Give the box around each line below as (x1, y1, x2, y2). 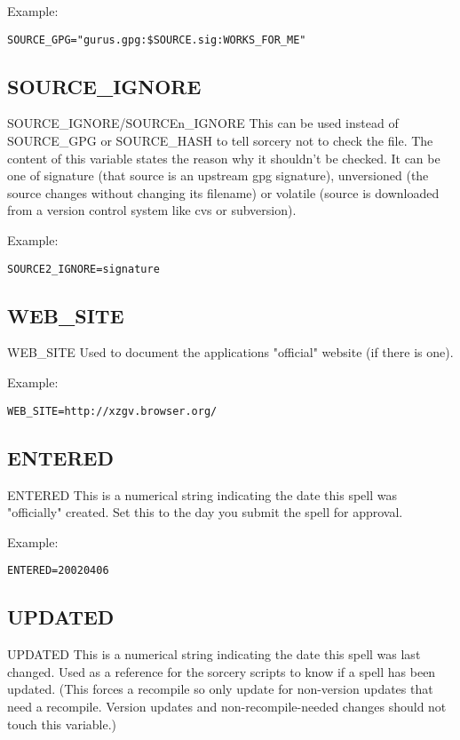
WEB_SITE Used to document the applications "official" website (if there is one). (7, 343, 454, 362)
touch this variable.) (7, 714, 117, 733)
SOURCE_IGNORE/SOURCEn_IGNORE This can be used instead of (7, 114, 399, 132)
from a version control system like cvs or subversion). (7, 201, 297, 219)
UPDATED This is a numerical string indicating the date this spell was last (7, 645, 421, 664)
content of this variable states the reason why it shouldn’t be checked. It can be (7, 148, 440, 167)
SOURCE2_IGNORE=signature (7, 262, 160, 275)
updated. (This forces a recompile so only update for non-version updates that (7, 680, 433, 698)
